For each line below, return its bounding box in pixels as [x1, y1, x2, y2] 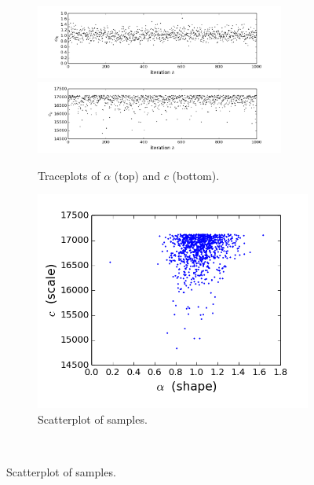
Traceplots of [38, 167, 100, 183]
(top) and [114, 167, 161, 183]
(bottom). [172, 167, 220, 183]
